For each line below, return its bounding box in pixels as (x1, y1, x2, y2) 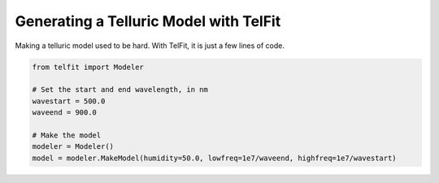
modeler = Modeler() (32, 142, 114, 151)
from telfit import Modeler (32, 62, 144, 72)
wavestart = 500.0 (32, 96, 106, 106)
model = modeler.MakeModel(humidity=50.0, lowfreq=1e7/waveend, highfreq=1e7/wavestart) (32, 153, 398, 163)
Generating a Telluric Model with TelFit (15, 12, 281, 30)
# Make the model (32, 130, 102, 140)
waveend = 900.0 (32, 108, 98, 117)
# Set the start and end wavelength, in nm (32, 85, 209, 94)
